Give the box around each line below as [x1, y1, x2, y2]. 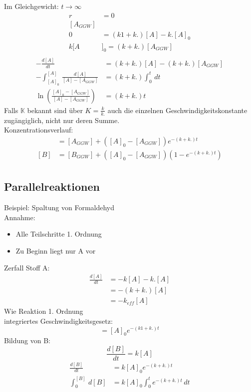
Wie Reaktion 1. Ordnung [4, 306, 83, 316]
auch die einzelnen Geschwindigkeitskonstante [107, 105, 248, 115]
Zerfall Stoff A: [4, 262, 50, 272]
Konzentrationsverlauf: [4, 125, 73, 135]
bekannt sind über [27, 105, 83, 115]
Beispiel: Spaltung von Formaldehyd [4, 202, 115, 213]
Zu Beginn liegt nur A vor [15, 245, 96, 256]
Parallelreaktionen [4, 179, 100, 194]
